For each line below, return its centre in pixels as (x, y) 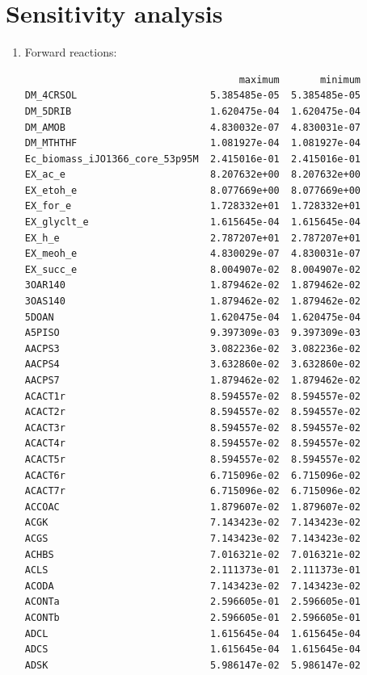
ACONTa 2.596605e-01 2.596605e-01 (193, 602)
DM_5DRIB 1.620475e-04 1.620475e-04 (193, 111)
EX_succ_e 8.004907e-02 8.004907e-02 (193, 269)
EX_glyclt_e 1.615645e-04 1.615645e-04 (193, 222)
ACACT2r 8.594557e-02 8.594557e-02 (193, 412)
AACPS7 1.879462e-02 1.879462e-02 (193, 380)
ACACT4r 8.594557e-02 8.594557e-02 (193, 444)
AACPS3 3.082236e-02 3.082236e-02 (193, 348)
